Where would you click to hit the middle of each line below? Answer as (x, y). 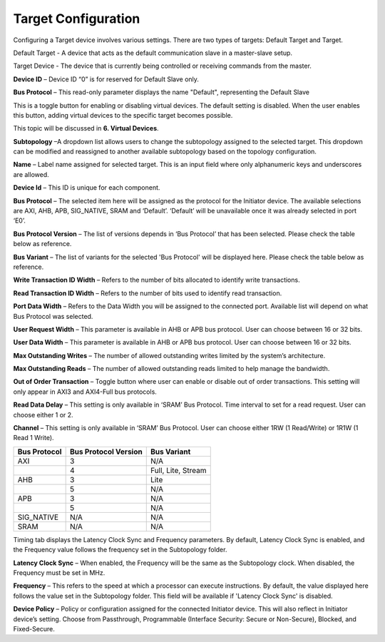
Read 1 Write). (34, 438)
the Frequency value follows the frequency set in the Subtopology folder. (120, 550)
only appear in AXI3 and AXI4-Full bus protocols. (85, 392)
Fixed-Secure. (34, 628)
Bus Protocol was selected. (53, 316)
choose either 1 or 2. (43, 414)
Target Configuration (77, 19)
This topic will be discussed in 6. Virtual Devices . (86, 128)
